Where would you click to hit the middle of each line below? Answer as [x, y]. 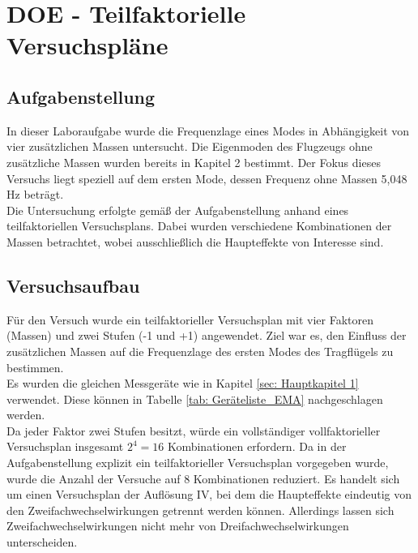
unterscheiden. [42, 542]
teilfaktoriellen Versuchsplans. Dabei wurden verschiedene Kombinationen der [199, 226]
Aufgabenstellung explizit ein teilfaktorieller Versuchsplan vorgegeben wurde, [198, 463]
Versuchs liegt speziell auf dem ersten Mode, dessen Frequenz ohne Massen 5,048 [207, 178]
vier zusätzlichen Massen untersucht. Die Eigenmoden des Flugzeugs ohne [190, 146]
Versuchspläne [87, 45]
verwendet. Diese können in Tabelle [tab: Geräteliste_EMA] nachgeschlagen [195, 399]
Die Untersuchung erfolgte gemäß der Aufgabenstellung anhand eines [178, 210]
